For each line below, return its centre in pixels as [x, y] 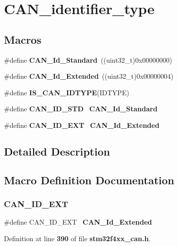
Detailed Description [57, 151]
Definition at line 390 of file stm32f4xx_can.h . [77, 238]
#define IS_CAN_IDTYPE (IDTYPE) [67, 92]
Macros [23, 39]
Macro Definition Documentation [89, 180]
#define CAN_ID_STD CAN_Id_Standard [81, 109]
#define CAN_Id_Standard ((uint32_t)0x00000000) [88, 60]
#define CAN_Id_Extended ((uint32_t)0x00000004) [89, 76]
